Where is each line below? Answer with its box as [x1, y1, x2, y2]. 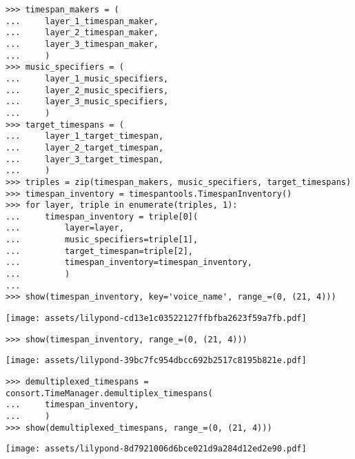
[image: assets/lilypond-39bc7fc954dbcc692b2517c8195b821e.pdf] [6, 355, 307, 366]
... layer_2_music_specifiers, [6, 85, 169, 95]
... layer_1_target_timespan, [6, 131, 164, 141]
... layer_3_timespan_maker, [6, 39, 159, 49]
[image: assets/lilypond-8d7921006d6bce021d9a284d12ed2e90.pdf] [6, 444, 307, 454]
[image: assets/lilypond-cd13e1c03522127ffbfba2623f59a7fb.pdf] [6, 313, 307, 324]
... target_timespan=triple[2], [6, 246, 194, 256]
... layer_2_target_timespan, [6, 142, 164, 153]
